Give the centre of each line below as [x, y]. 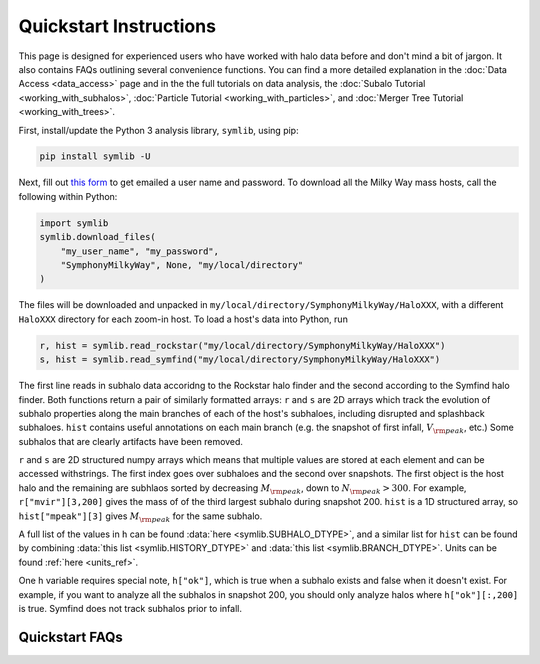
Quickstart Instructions [117, 26]
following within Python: [68, 196]
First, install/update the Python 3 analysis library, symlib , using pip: [158, 130]
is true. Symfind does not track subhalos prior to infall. [130, 608]
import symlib [74, 223]
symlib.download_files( [98, 237]
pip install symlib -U [95, 156]
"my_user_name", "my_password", [140, 251]
